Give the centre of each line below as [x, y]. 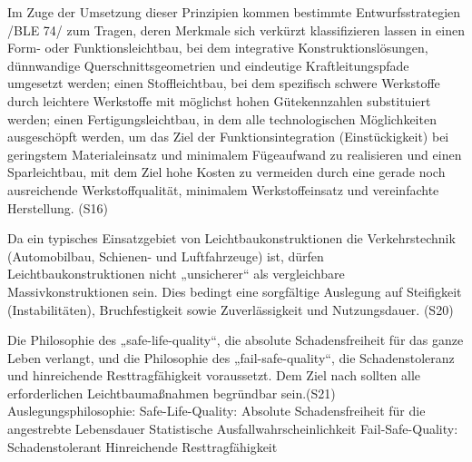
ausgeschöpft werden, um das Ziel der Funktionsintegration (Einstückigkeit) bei [228, 137]
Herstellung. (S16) [58, 207]
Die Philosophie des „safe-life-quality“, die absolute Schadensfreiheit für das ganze [236, 340]
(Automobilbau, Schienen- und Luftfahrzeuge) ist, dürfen [166, 256]
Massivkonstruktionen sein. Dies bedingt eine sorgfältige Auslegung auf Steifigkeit [235, 291]
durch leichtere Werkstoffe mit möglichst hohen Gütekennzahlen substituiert [219, 100]
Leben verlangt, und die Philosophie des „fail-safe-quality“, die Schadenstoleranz [231, 357]
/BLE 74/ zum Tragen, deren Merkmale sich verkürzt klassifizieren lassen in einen [236, 29]
